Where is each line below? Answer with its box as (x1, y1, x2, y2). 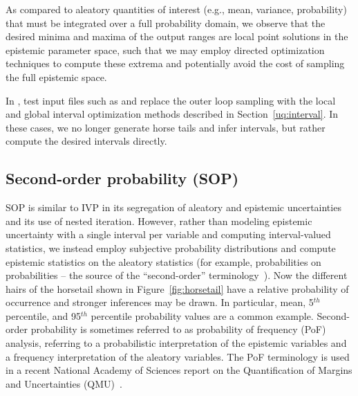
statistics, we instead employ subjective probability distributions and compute (6, 240, 336, 255)
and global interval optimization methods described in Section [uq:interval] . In (6, 107, 339, 121)
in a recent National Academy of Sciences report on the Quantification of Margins (6, 363, 352, 377)
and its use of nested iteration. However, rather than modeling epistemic (6, 213, 312, 228)
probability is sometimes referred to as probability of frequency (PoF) (30, 322, 326, 336)
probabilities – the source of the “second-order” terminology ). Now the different (6, 268, 348, 282)
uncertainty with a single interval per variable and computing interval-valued (6, 227, 331, 242)
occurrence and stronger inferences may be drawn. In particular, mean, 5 (6, 295, 314, 309)
